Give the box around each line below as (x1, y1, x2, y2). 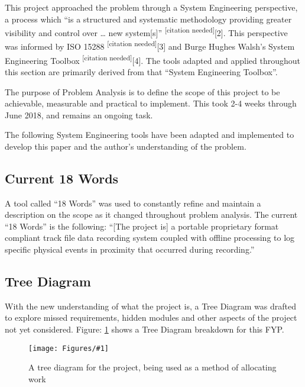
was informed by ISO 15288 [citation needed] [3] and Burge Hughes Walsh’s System (5, 38, 295, 53)
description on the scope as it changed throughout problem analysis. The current (5, 208, 298, 221)
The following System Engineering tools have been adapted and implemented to (5, 128, 294, 141)
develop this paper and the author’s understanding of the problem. (5, 140, 246, 152)
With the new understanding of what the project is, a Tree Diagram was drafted (5, 299, 296, 312)
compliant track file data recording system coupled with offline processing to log (5, 231, 295, 244)
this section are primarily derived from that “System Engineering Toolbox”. (5, 65, 278, 78)
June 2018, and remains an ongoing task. (5, 108, 153, 121)
